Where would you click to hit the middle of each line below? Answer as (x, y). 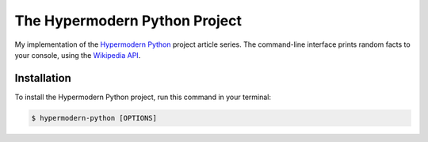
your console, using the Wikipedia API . (78, 55)
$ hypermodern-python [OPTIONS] (94, 118)
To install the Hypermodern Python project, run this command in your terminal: (143, 97)
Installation (43, 78)
